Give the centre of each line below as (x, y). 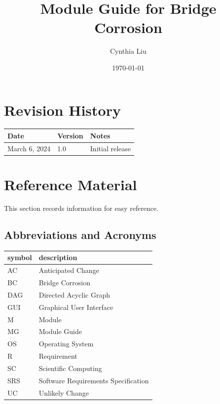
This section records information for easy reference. (81, 208)
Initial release (110, 148)
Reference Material (71, 185)
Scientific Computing (70, 368)
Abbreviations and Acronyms (80, 234)
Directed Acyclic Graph (74, 294)
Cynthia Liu (128, 51)
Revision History (62, 110)
